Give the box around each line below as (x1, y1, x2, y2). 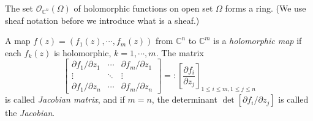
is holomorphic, (53, 46, 111, 59)
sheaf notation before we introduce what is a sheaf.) (5, 13, 200, 26)
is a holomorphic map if (213, 34, 302, 47)
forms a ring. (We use (225, 2, 306, 14)
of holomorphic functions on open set (74, 2, 213, 14)
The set (5, 2, 33, 14)
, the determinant (151, 93, 217, 106)
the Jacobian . (5, 106, 55, 119)
